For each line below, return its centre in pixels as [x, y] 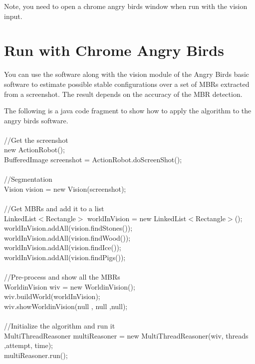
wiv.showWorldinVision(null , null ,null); [66, 306]
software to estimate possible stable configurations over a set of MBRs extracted [127, 84]
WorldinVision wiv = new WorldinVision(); [70, 286]
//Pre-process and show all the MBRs [62, 277]
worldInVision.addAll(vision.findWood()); [67, 237]
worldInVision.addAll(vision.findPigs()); [65, 257]
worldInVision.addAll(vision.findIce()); [63, 247]
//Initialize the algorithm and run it [60, 326]
